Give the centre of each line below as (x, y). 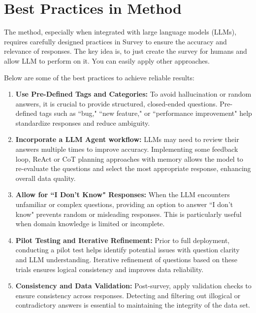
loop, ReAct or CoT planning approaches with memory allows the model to (129, 158)
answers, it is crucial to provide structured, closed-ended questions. (116, 103)
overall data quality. (46, 178)
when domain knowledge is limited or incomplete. (90, 224)
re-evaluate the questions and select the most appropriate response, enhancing (133, 168)
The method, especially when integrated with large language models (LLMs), (120, 32)
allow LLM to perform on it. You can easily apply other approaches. (107, 60)
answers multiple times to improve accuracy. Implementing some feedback (127, 149)
